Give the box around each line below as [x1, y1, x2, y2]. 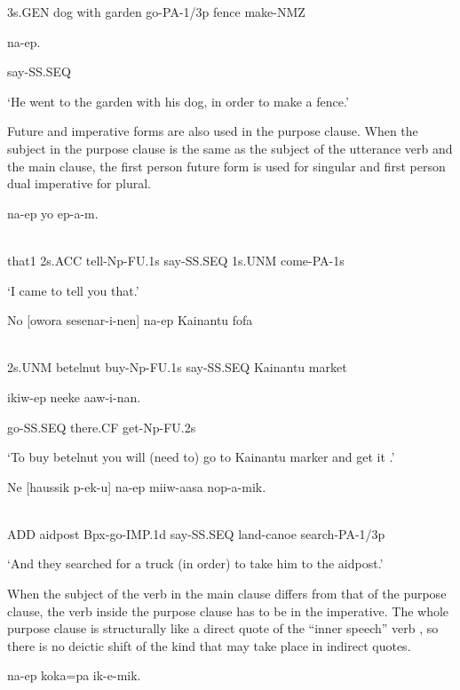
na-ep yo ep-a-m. [7, 203, 99, 222]
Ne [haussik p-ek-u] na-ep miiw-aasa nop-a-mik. [7, 477, 266, 496]
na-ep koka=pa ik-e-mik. [7, 666, 141, 685]
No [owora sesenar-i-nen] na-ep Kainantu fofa [7, 311, 253, 329]
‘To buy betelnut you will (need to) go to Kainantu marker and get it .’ [7, 448, 395, 466]
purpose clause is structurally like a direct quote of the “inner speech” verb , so [7, 619, 439, 638]
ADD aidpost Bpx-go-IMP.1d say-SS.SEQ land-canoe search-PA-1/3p [7, 524, 385, 543]
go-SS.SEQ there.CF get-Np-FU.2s [7, 417, 196, 436]
